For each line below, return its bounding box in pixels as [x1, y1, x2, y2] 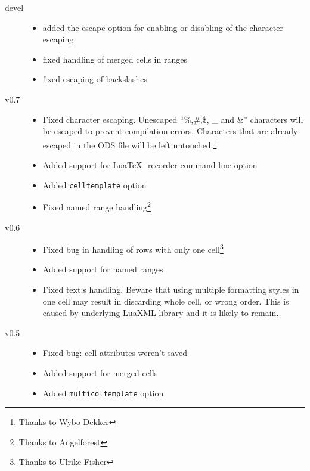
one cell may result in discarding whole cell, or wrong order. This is [42, 295, 289, 307]
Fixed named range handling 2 [42, 199, 151, 213]
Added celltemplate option [42, 178, 147, 191]
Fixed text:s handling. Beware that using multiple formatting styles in [42, 283, 299, 295]
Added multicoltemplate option [42, 386, 164, 399]
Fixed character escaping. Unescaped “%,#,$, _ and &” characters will [42, 113, 303, 125]
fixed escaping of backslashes [42, 73, 148, 85]
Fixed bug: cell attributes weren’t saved [42, 346, 188, 359]
